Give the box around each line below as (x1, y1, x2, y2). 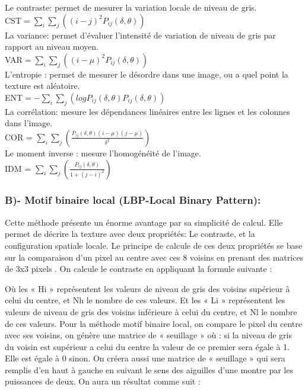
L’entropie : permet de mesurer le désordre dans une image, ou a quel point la (5, 68, 288, 80)
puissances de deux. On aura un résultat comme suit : (5, 375, 201, 387)
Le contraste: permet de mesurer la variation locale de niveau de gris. (5, 1, 257, 13)
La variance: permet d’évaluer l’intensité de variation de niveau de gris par (5, 28, 276, 41)
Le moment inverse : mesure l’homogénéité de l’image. (5, 146, 201, 159)
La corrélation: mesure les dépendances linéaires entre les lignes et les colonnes (5, 105, 290, 117)
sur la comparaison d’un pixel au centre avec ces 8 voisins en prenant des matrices (5, 251, 304, 263)
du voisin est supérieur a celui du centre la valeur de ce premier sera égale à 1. (5, 340, 290, 352)
